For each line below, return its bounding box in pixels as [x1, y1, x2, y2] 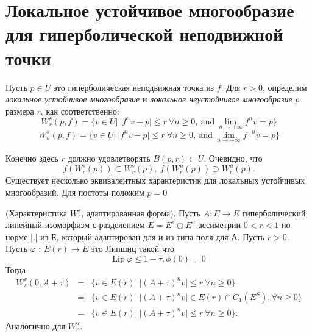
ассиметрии [198, 218, 241, 231]
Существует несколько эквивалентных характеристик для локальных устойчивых [5, 174, 305, 187]
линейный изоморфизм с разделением [5, 218, 145, 231]
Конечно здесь [5, 151, 58, 164]
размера [5, 104, 34, 117]
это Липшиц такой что [91, 242, 174, 255]
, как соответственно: [40, 104, 119, 117]
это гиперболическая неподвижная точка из [53, 80, 214, 93]
